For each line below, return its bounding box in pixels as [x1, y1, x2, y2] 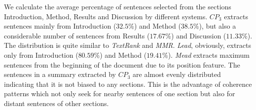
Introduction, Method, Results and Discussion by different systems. [4, 11, 208, 21]
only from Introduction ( [4, 49, 78, 60]
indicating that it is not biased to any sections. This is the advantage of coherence [4, 78, 252, 89]
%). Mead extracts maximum [162, 49, 250, 60]
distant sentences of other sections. [4, 98, 109, 108]
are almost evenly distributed [133, 69, 221, 79]
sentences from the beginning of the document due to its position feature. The [4, 59, 240, 70]
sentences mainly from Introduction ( [4, 21, 116, 31]
